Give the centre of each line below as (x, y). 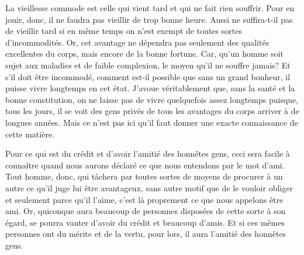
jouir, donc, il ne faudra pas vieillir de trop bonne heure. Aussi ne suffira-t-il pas (149, 19)
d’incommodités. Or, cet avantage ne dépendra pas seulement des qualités (137, 42)
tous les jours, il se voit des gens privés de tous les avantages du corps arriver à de (152, 111)
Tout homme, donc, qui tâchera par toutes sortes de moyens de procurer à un (144, 176)
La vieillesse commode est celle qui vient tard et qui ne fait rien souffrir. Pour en (150, 8)
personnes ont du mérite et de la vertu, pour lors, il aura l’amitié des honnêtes (146, 234)
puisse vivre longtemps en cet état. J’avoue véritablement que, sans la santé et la (150, 88)
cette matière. (30, 134)
